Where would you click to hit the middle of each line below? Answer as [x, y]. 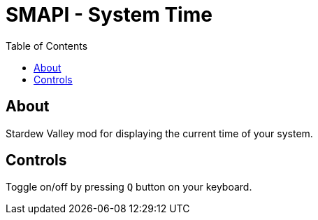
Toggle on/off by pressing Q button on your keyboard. [129, 187]
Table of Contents [47, 46]
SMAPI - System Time [109, 15]
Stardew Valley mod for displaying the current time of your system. [159, 133]
